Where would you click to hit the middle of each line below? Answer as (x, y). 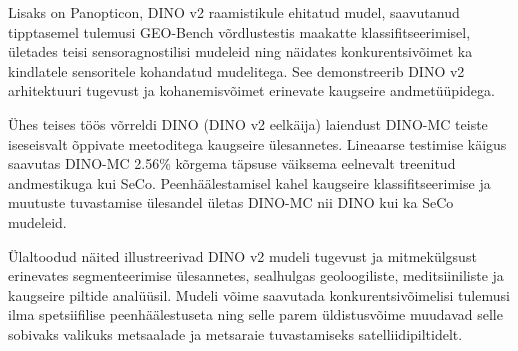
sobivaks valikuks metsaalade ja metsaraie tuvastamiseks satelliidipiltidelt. (235, 333)
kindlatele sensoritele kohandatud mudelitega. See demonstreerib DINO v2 (236, 70)
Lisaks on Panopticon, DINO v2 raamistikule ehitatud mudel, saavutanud (234, 12)
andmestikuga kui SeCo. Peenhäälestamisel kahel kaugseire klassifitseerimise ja (249, 182)
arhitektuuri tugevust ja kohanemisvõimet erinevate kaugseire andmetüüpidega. (251, 90)
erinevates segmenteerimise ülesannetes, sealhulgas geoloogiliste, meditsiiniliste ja (256, 275)
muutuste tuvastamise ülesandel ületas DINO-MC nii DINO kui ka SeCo (231, 202)
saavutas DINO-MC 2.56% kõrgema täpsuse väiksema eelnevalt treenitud (232, 163)
